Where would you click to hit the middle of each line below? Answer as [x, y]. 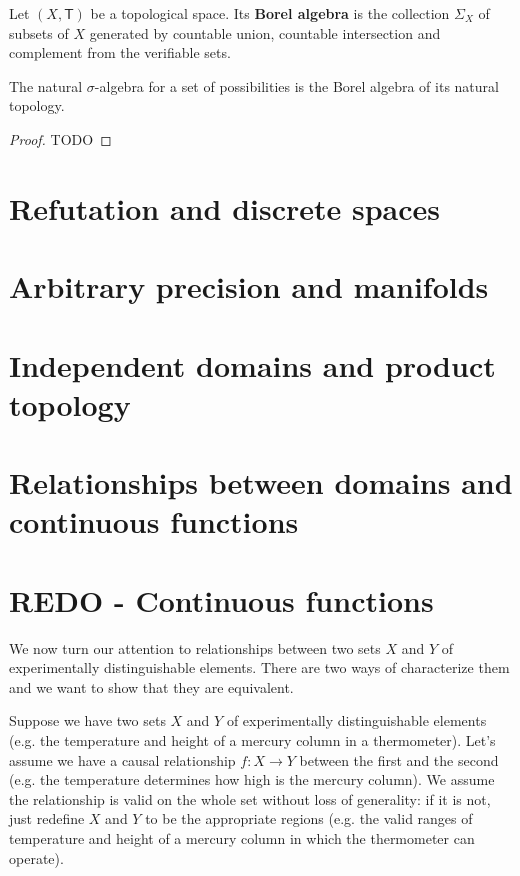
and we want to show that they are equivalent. [151, 686]
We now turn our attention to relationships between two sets [195, 647]
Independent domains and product [252, 364]
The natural [46, 85]
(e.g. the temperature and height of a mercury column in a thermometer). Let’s [252, 739]
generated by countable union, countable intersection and [265, 32]
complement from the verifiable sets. [120, 52]
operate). [36, 857]
